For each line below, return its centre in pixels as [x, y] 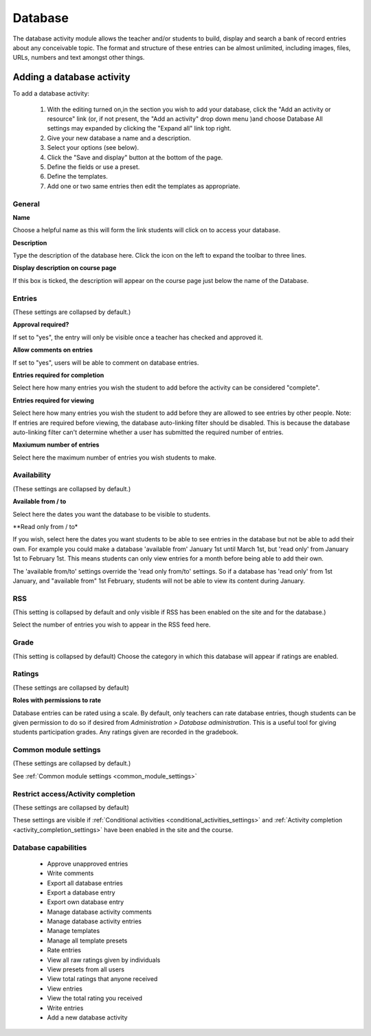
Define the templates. [77, 177]
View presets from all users [86, 969]
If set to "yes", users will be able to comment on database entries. [106, 362]
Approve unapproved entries [88, 864]
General [26, 204]
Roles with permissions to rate [57, 700]
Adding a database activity [71, 77]
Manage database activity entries [94, 921]
